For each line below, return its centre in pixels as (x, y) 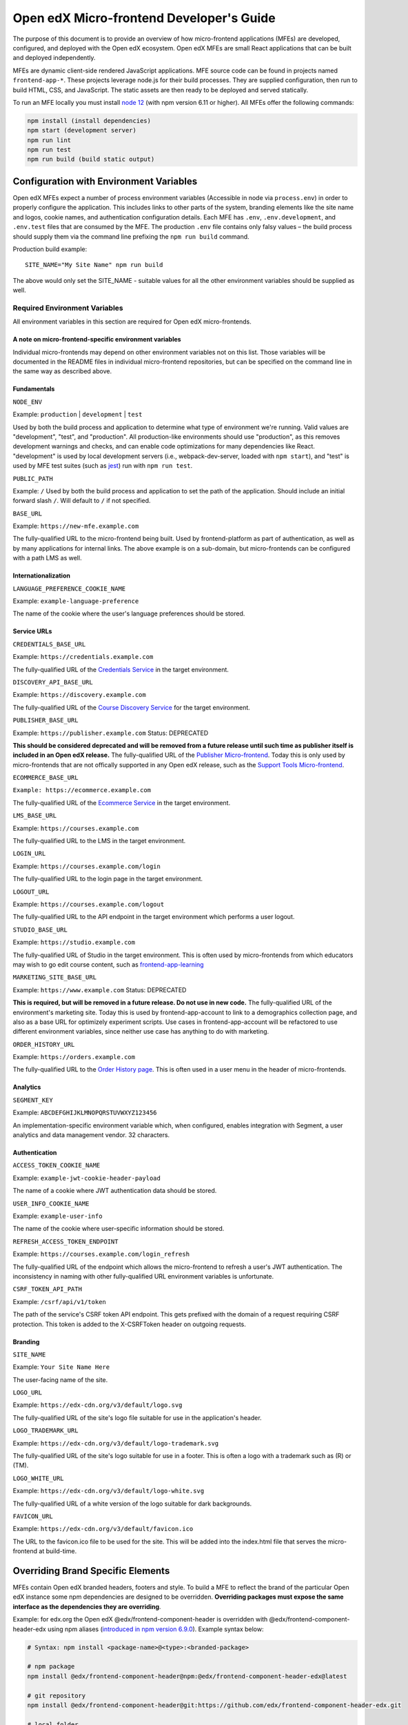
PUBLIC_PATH (33, 479)
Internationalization (41, 575)
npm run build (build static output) (91, 159)
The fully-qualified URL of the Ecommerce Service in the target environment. (122, 802)
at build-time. (58, 1551)
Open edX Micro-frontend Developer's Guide (144, 18)
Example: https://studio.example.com (74, 943)
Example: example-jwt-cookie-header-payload (87, 1178)
